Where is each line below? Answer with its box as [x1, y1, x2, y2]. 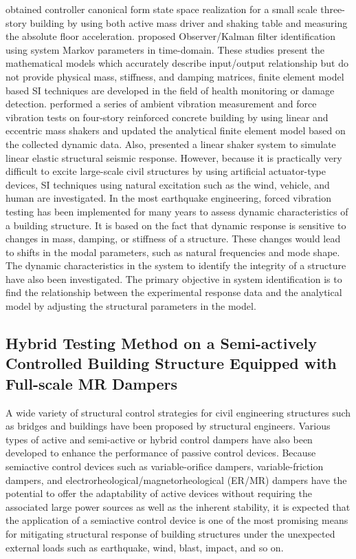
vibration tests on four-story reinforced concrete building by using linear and [5, 109, 329, 124]
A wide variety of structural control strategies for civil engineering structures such [5, 405, 351, 419]
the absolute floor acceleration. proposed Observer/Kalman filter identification [5, 29, 336, 43]
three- [320, 2, 346, 16]
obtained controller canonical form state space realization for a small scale [5, 2, 318, 16]
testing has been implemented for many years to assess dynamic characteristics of [5, 204, 348, 218]
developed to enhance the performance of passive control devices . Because [5, 445, 316, 460]
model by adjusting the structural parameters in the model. [5, 299, 256, 313]
